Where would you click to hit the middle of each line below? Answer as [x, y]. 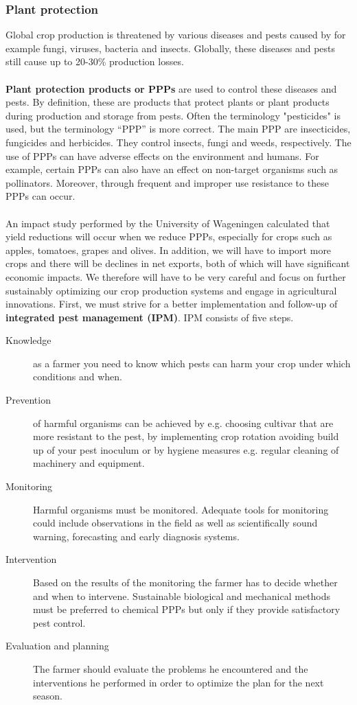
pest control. [59, 622]
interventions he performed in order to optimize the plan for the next [178, 682]
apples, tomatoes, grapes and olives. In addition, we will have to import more [169, 250]
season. [48, 696]
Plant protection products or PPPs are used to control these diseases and [171, 88]
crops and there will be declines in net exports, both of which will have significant [178, 263]
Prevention [28, 400]
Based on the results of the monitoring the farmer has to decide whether [185, 582]
